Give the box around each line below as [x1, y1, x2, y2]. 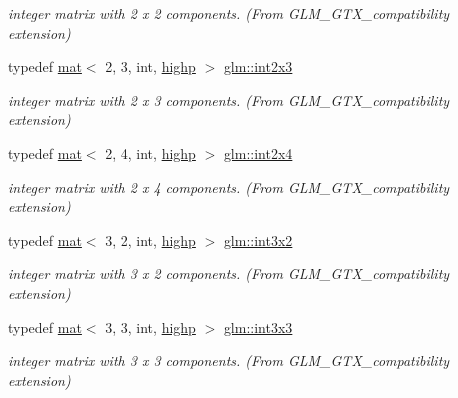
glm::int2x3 [223, 56, 293, 77]
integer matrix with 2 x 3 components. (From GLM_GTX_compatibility [8, 89, 450, 110]
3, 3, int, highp [105, 316, 196, 337]
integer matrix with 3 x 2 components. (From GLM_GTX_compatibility [8, 263, 450, 284]
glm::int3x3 [223, 316, 293, 337]
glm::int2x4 [223, 142, 293, 163]
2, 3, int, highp [105, 56, 196, 77]
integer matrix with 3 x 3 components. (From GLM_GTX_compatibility [8, 350, 450, 371]
